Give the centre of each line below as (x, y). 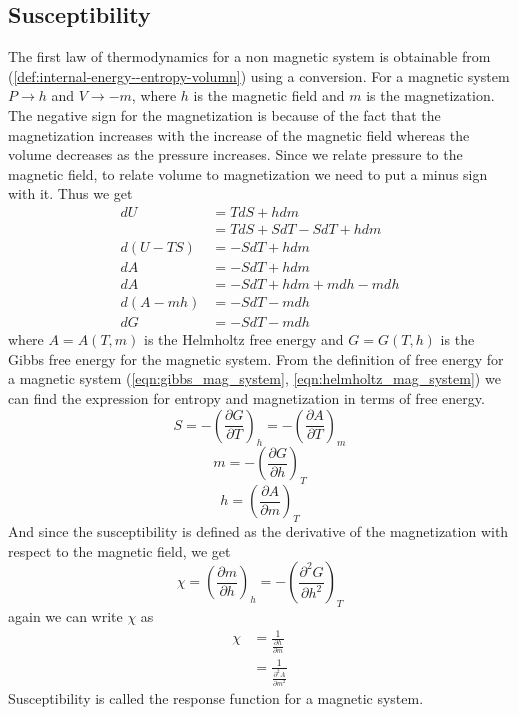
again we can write (65, 615)
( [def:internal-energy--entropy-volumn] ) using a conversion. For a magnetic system (259, 75)
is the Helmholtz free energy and (243, 339)
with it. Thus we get (70, 193)
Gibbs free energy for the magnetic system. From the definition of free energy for (256, 358)
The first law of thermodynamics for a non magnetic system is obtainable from (249, 56)
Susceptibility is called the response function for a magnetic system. (216, 697)
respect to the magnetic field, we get (119, 550)
